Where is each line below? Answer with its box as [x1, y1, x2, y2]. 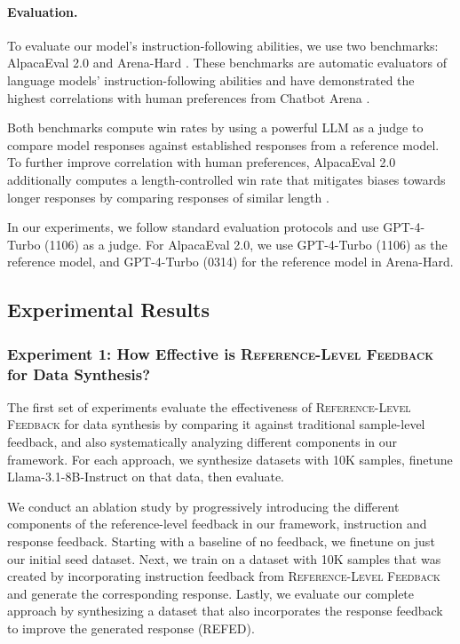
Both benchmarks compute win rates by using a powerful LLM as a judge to [7, 118, 424, 137]
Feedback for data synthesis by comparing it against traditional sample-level [7, 415, 425, 433]
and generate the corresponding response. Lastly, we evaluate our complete [7, 584, 415, 602]
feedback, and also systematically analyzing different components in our [7, 433, 398, 451]
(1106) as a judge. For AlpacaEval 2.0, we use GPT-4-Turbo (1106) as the [44, 235, 448, 253]
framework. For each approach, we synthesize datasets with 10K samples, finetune [7, 449, 453, 468]
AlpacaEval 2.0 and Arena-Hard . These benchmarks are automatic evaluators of [7, 53, 447, 72]
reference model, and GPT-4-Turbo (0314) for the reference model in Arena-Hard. [7, 252, 454, 271]
